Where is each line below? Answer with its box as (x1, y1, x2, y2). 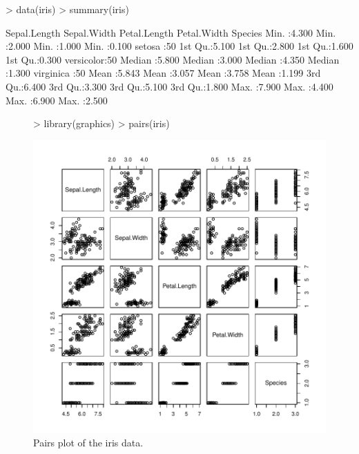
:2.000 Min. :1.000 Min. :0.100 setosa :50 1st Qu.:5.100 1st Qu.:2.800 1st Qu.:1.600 (6, 39, 353, 53)
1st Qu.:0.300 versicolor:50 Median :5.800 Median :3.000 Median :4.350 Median (6, 52, 340, 66)
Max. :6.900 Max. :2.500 (6, 93, 108, 107)
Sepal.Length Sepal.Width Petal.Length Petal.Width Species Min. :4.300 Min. (6, 25, 336, 39)
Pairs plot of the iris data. (33, 435, 144, 450)
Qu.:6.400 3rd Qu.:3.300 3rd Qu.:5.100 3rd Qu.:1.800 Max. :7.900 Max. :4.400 (6, 79, 333, 93)
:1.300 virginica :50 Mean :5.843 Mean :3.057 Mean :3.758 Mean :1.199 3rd (6, 66, 321, 80)
